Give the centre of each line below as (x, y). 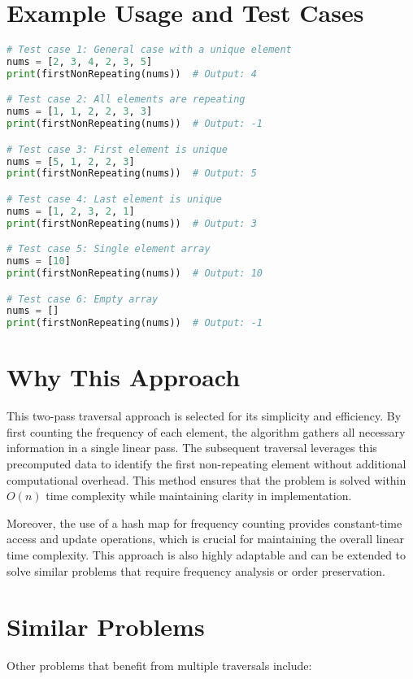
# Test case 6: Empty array (83, 299)
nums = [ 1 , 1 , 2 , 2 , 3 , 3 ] (80, 112)
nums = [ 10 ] (39, 261)
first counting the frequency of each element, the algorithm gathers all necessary (206, 431)
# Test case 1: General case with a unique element (149, 50)
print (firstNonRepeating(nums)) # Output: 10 (135, 273)
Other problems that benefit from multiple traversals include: (159, 666)
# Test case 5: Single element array (109, 249)
